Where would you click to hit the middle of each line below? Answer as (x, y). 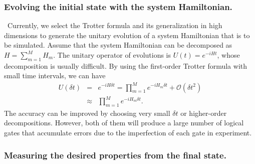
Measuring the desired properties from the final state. (115, 155)
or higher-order (204, 113)
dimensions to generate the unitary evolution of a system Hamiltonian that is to (127, 35)
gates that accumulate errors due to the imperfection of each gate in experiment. (128, 133)
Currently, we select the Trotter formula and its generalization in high (115, 25)
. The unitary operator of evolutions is (112, 55)
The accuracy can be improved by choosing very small (87, 113)
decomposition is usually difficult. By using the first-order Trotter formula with (126, 65)
